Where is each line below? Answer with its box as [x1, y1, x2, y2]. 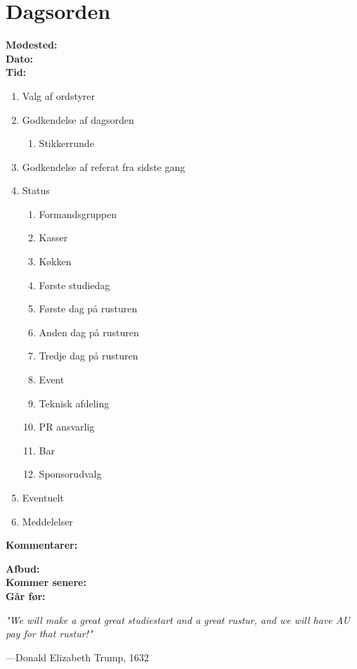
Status [22, 183, 50, 198]
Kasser [39, 230, 68, 245]
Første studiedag [39, 277, 110, 292]
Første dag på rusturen [39, 301, 138, 316]
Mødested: [6, 37, 58, 52]
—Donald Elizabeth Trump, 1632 [6, 649, 149, 664]
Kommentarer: [6, 537, 78, 552]
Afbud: [6, 561, 40, 575]
